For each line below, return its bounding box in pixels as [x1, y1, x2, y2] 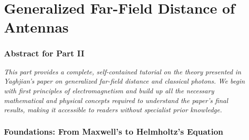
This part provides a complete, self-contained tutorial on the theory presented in [4, 66, 241, 76]
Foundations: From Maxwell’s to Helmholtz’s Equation [4, 125, 224, 137]
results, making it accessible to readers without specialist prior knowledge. [4, 105, 222, 115]
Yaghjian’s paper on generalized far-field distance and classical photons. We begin [4, 76, 245, 86]
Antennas [4, 17, 69, 37]
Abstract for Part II [4, 47, 85, 59]
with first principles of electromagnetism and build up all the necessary [4, 85, 214, 95]
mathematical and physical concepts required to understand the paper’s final [4, 95, 228, 105]
